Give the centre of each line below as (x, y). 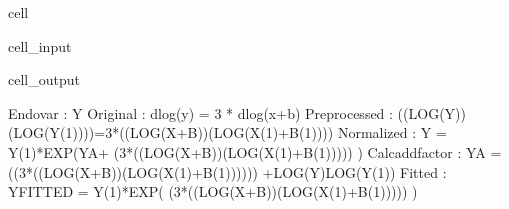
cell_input (40, 45)
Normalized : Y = (392, 132)
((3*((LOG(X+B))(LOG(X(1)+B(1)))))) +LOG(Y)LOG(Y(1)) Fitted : (227, 171)
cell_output (44, 79)
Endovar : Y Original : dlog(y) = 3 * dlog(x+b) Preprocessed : (200, 112)
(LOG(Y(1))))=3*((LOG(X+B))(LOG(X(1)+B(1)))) (171, 132)
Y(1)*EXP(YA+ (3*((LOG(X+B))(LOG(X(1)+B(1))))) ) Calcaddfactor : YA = (255, 151)
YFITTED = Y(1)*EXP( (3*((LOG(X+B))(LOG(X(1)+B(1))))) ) (213, 191)
